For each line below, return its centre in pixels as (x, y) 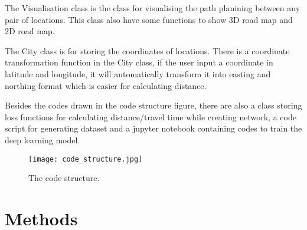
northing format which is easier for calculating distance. (106, 85)
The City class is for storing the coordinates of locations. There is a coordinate (147, 50)
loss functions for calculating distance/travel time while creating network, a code (151, 116)
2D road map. (30, 31)
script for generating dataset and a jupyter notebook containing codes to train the (153, 128)
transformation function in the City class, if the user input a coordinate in (139, 62)
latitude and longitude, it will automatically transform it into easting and (138, 73)
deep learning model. (43, 139)
